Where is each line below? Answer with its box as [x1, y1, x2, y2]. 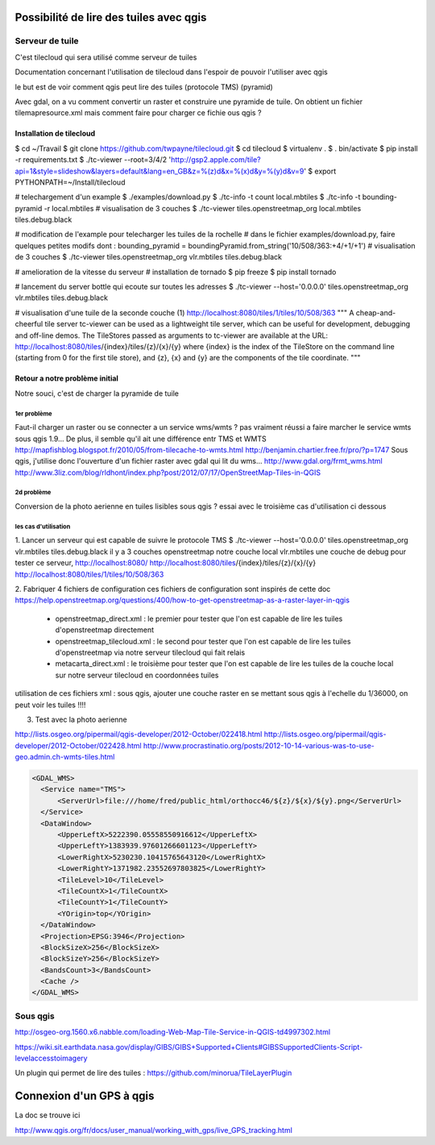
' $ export [303, 166, 337, 176]
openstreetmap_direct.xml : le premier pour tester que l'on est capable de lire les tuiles [55, 614, 343, 623]
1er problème [14, 410, 52, 418]
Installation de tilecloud [14, 129, 96, 139]
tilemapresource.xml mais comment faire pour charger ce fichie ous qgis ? [14, 108, 262, 118]
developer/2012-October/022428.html [14, 740, 142, 750]
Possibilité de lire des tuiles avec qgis [14, 10, 207, 24]
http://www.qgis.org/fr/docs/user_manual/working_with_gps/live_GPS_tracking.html [14, 1125, 293, 1135]
